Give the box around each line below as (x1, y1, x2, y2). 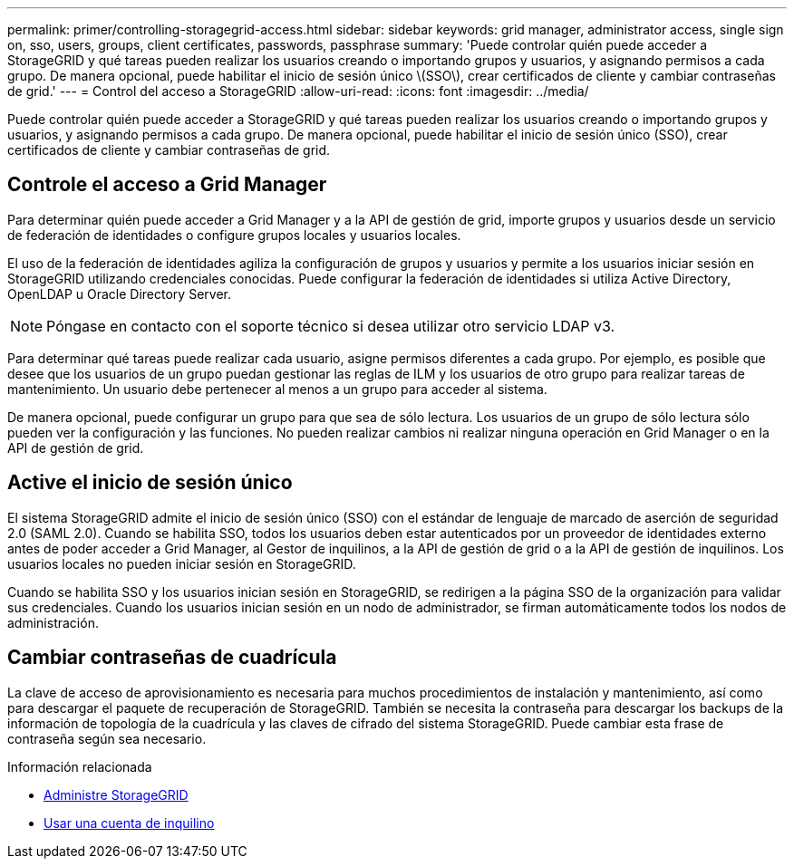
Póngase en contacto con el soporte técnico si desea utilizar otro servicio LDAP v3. (46, 316, 615, 335)
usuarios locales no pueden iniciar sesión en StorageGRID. (7, 555, 356, 572)
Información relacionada (7, 758, 152, 775)
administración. (7, 614, 99, 630)
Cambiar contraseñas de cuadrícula (7, 646, 337, 669)
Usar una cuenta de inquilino (44, 814, 215, 831)
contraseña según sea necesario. (7, 730, 207, 746)
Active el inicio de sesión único (7, 471, 293, 495)
